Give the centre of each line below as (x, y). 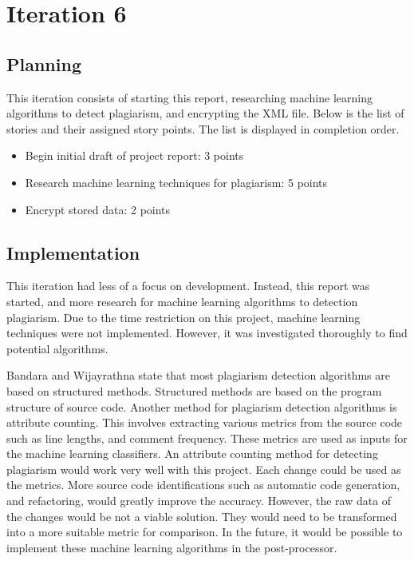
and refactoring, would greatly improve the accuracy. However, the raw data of (199, 501)
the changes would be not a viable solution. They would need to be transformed (202, 516)
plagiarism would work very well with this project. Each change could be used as (204, 469)
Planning (44, 64)
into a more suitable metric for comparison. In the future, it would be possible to (205, 532)
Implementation (73, 252)
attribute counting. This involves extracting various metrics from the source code (205, 422)
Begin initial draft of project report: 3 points (134, 155)
